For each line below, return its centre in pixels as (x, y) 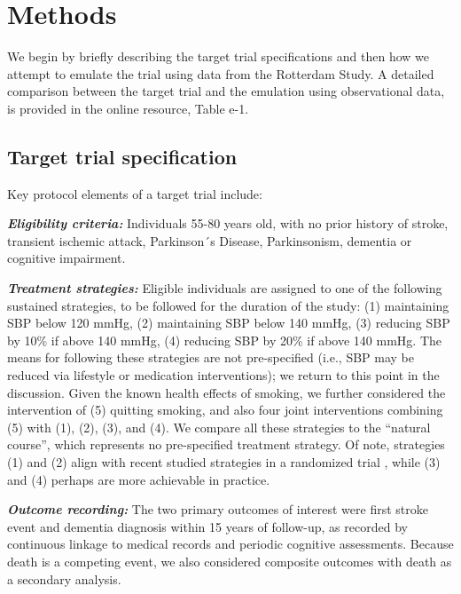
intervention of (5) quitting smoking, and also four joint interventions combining (225, 410)
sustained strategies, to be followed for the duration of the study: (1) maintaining (228, 305)
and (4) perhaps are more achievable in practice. (139, 479)
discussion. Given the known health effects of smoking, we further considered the (227, 392)
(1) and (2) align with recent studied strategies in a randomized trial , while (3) (224, 462)
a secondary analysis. (64, 578)
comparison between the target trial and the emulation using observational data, (226, 91)
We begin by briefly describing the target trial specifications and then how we (219, 56)
